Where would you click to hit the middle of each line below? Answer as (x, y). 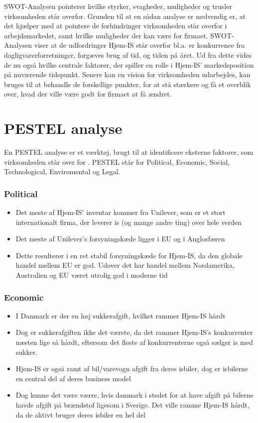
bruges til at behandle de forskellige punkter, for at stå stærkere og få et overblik (128, 84)
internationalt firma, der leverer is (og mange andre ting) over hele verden (129, 222)
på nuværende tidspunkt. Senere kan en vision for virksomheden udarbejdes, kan (127, 74)
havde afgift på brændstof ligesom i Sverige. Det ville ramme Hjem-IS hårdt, (132, 405)
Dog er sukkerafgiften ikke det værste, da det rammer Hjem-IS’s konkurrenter (134, 332)
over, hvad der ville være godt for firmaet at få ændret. (88, 94)
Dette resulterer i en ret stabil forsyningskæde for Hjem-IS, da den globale (129, 255)
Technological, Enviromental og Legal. (62, 171)
